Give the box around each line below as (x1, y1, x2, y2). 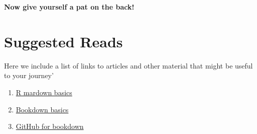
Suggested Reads (4, 31, 123, 51)
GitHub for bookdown (16, 121, 84, 131)
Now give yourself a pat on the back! (4, 2, 135, 12)
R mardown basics (16, 87, 72, 97)
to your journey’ (4, 70, 54, 81)
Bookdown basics (16, 104, 69, 114)
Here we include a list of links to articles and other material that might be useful (4, 60, 253, 71)
